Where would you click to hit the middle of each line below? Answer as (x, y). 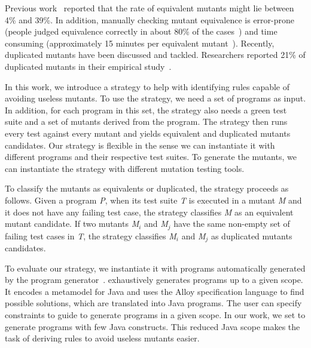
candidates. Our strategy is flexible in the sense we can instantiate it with (140, 145)
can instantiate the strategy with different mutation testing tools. (125, 168)
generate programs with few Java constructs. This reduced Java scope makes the (153, 326)
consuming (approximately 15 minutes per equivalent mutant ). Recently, (140, 43)
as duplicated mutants (251, 235)
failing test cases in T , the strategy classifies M (91, 235)
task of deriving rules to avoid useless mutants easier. (102, 338)
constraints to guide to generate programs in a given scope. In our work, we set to (155, 314)
